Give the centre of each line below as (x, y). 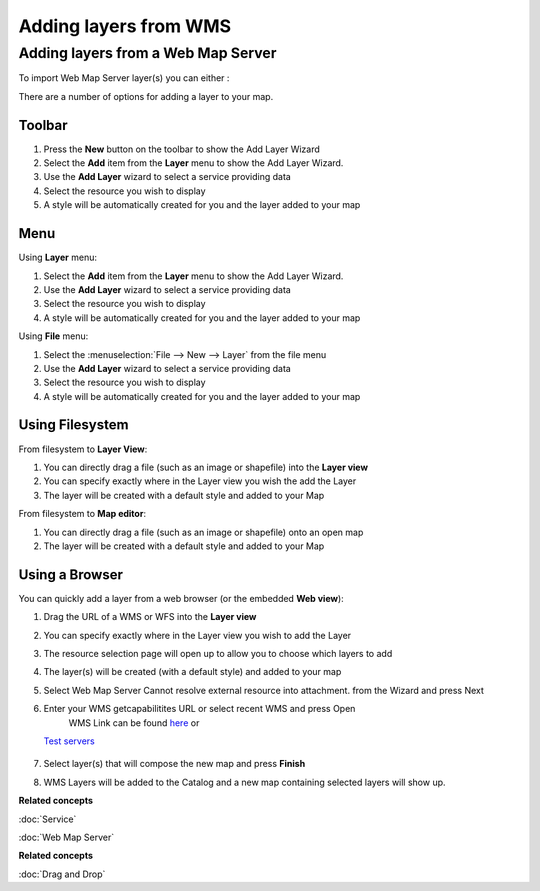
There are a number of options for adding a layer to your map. (146, 96)
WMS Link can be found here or (134, 722)
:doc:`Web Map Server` (66, 837)
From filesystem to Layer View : (83, 449)
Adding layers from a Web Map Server (147, 53)
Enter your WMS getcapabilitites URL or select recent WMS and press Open (199, 709)
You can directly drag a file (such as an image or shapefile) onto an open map (203, 532)
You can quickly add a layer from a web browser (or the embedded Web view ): (181, 598)
